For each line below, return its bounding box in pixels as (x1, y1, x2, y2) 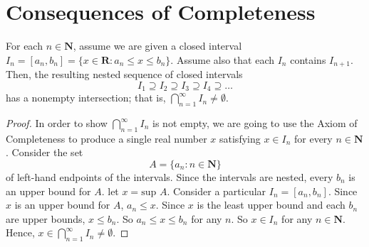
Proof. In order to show (6, 116, 108, 131)
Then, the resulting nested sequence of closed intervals (6, 67, 243, 82)
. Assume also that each (170, 52, 274, 67)
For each (6, 38, 43, 53)
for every (294, 131, 333, 146)
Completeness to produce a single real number (6, 131, 207, 146)
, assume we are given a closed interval (73, 38, 242, 53)
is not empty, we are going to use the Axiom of (152, 116, 358, 131)
